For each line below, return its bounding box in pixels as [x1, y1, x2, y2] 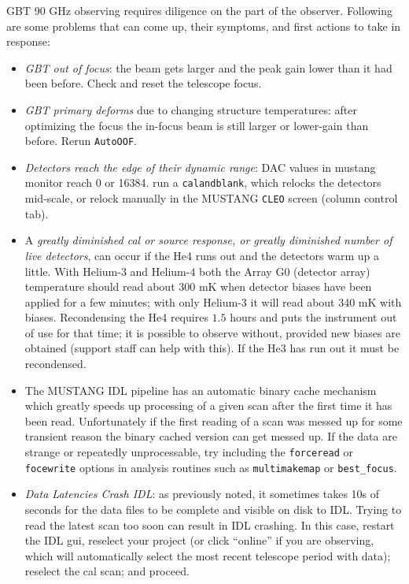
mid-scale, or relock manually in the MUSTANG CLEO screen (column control [24, 190, 398, 206]
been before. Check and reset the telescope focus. [24, 75, 262, 91]
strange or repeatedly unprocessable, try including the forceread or [24, 444, 354, 460]
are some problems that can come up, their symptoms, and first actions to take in [6, 17, 401, 34]
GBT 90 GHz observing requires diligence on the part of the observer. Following [6, 2, 393, 18]
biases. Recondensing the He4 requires [24, 309, 208, 325]
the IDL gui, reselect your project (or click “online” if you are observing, [24, 532, 374, 549]
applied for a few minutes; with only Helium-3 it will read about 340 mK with [24, 293, 402, 310]
